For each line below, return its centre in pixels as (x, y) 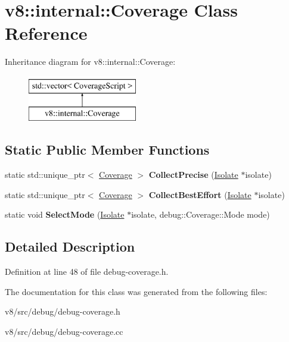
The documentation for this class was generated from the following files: (136, 291)
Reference (46, 33)
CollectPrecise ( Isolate (193, 175)
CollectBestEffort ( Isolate (200, 194)
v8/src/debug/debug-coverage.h (63, 311)
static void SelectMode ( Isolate (65, 214)
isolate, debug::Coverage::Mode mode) (201, 214)
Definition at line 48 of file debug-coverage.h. (87, 272)
